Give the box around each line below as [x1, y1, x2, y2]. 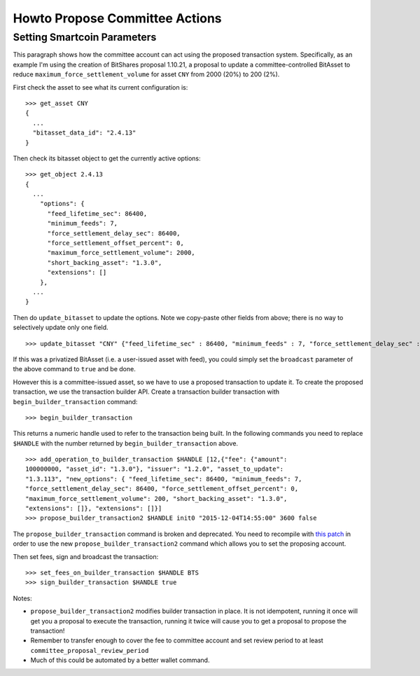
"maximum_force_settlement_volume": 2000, [47, 249, 195, 257]
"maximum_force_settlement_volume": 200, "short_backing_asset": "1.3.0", [25, 495, 288, 502]
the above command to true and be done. [13, 365, 136, 373]
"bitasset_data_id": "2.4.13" [32, 129, 136, 137]
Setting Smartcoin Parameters [13, 31, 157, 43]
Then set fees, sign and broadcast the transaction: [13, 552, 159, 560]
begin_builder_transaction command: [13, 397, 138, 406]
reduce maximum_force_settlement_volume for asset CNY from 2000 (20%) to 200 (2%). [13, 70, 280, 78]
